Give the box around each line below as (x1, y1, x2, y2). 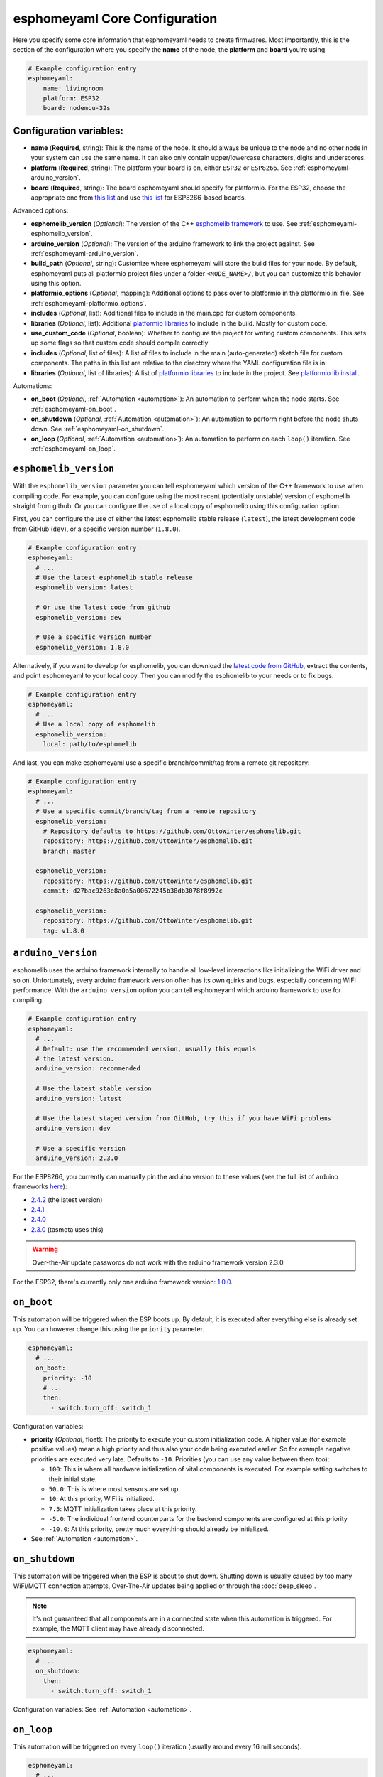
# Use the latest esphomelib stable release (35, 573, 193, 581)
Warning (32, 1245, 58, 1254)
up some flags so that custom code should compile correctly (30, 338, 209, 348)
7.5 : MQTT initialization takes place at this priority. (48, 1504, 197, 1513)
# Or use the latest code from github (35, 603, 170, 611)
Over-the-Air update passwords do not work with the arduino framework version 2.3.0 (32, 1258, 284, 1267)
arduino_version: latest (35, 1095, 122, 1102)
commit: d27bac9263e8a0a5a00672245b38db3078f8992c (43, 887, 223, 895)
